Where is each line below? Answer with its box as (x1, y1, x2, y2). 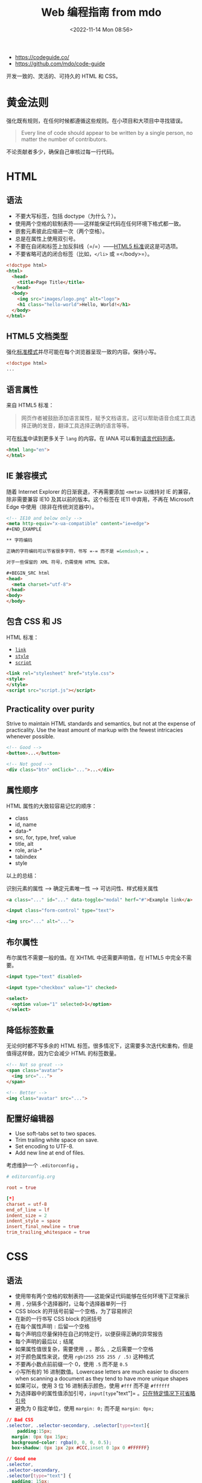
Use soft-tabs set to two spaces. (14, 1130, 96, 1138)
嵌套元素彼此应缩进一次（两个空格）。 (14, 228, 108, 235)
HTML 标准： (6, 633, 39, 641)
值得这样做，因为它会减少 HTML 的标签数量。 (6, 1050, 119, 1057)
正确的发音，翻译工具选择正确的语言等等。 (26, 422, 133, 429)
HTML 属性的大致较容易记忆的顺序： (6, 802, 97, 810)
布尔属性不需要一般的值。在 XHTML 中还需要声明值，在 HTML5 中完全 (6, 954, 181, 961)
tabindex (14, 853, 37, 860)
